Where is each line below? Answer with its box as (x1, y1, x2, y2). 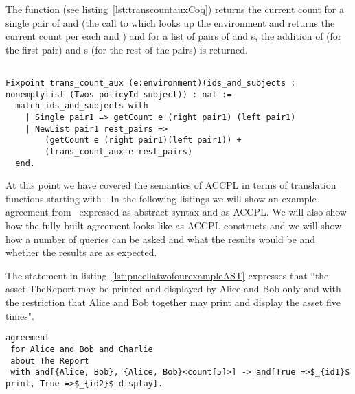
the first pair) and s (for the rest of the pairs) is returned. (5, 42, 249, 56)
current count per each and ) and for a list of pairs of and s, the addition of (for (5, 29, 342, 43)
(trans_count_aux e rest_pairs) (45, 146, 193, 157)
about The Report (10, 356, 89, 366)
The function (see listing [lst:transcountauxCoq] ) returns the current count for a (5, 2, 345, 16)
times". (5, 308, 34, 323)
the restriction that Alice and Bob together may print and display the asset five (5, 295, 341, 310)
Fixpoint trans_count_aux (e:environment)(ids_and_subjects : (5, 78, 296, 89)
